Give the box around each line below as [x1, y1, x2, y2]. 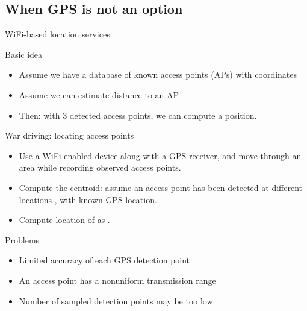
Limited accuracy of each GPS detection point [19, 254, 190, 266]
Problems [5, 233, 40, 246]
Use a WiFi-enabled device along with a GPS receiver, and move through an [19, 149, 302, 162]
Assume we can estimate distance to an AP [19, 88, 179, 101]
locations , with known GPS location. [19, 193, 157, 206]
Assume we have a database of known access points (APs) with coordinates [19, 68, 297, 81]
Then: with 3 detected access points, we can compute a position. [19, 108, 257, 121]
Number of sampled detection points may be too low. [19, 294, 216, 307]
